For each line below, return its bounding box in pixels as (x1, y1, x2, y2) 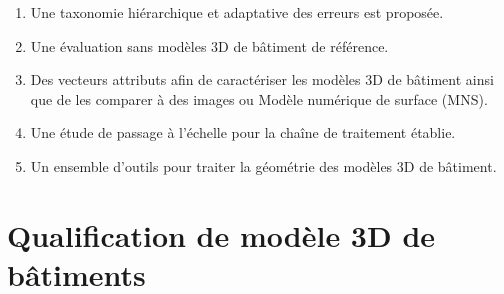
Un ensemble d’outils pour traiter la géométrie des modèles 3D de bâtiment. (30, 155, 497, 176)
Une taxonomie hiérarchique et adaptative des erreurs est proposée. (30, 2, 444, 22)
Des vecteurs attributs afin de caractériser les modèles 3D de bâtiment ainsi (30, 69, 494, 90)
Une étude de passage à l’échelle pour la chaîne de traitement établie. (30, 122, 456, 143)
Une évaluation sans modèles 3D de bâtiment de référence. (30, 35, 389, 56)
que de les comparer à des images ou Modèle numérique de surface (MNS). (30, 88, 488, 109)
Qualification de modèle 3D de (7, 214, 436, 255)
